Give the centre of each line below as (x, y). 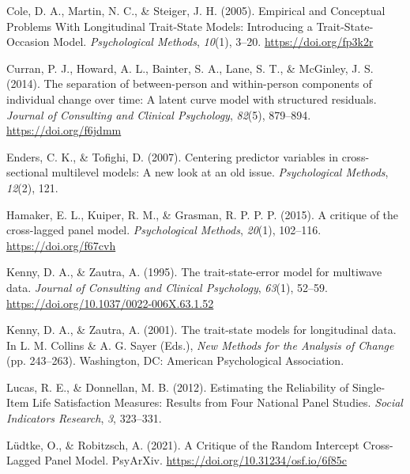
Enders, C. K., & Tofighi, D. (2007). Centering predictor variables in (172, 156)
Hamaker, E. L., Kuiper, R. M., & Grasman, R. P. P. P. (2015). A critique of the (203, 214)
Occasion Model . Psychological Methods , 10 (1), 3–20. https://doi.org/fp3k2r (190, 42)
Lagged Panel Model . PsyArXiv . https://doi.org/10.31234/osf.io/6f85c (177, 460)
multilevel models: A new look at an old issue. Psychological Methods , (220, 172)
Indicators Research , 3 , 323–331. (84, 418)
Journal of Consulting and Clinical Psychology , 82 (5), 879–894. (159, 114)
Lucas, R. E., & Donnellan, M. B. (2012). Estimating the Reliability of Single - (196, 387)
